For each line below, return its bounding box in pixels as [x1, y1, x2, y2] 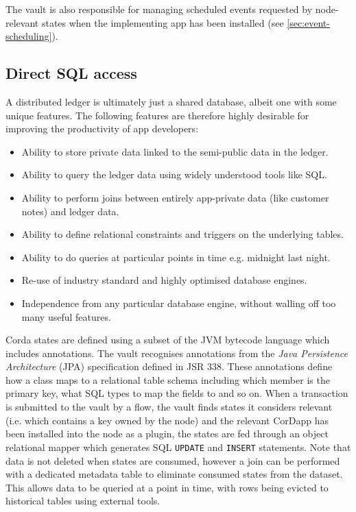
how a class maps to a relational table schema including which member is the [5, 372, 330, 387]
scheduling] [5, 29, 52, 43]
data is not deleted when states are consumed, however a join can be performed [5, 453, 340, 467]
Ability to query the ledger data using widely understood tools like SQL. [21, 167, 327, 182]
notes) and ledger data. [21, 204, 119, 218]
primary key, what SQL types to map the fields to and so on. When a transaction [5, 386, 348, 400]
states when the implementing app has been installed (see [41, 15, 284, 29]
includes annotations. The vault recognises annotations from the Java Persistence [5, 345, 348, 360]
